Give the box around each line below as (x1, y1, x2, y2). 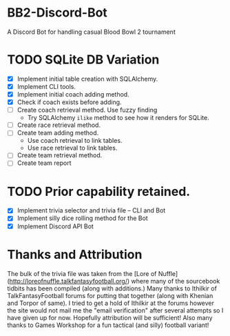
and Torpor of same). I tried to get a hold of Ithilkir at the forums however (7, 299, 215, 307)
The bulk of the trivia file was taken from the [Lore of (7, 269, 157, 277)
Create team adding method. (17, 129, 99, 137)
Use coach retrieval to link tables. (27, 137, 123, 145)
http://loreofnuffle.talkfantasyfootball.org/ (9, 277, 127, 285)
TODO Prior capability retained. (7, 184, 191, 199)
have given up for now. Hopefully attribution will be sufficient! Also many (7, 313, 213, 322)
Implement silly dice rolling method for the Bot (17, 214, 148, 222)
